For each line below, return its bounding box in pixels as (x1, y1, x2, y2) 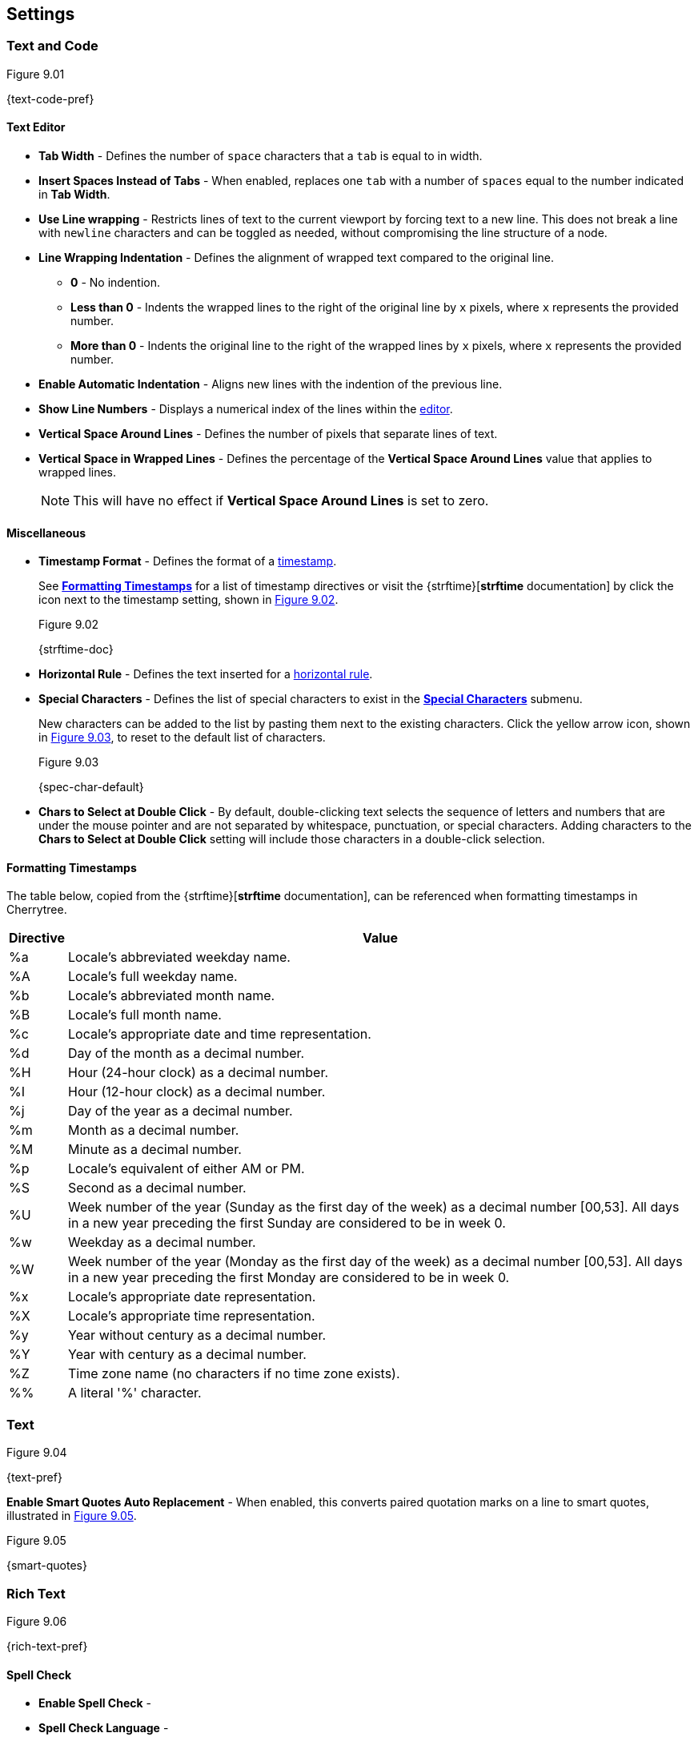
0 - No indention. (70, 275, 160, 290)
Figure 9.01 (6, 66, 65, 81)
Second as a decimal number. (68, 1180, 247, 1196)
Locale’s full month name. (68, 1007, 222, 1023)
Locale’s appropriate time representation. (68, 1308, 315, 1325)
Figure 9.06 (6, 1614, 67, 1628)
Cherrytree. (6, 903, 67, 917)
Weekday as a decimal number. (68, 1234, 256, 1251)
